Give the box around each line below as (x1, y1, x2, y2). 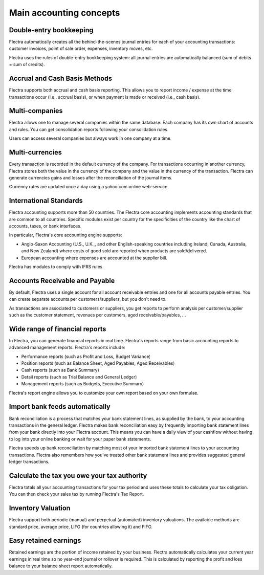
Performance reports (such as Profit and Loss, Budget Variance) (21, 354, 151, 359)
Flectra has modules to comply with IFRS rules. (9, 264, 104, 269)
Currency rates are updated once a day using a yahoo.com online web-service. (9, 184, 169, 190)
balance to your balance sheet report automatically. (9, 563, 113, 569)
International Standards (9, 197, 83, 205)
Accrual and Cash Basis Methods (9, 74, 112, 83)
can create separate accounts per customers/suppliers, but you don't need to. (9, 296, 167, 302)
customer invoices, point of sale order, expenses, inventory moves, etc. (9, 45, 153, 51)
